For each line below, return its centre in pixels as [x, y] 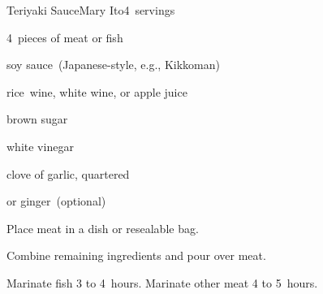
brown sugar [37, 119]
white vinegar [40, 146]
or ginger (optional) [56, 201]
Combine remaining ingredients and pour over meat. [136, 255]
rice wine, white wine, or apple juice [97, 91]
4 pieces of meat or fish [65, 37]
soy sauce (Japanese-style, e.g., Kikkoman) [113, 65]
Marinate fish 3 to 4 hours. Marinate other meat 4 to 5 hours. [162, 282]
